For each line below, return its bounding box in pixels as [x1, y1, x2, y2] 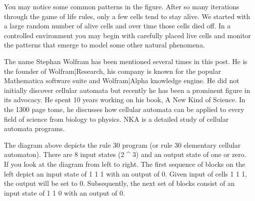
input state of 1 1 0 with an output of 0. [4, 187, 125, 198]
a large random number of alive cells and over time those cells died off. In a [4, 21, 230, 31]
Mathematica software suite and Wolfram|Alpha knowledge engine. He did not [4, 75, 239, 86]
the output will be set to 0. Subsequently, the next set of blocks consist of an [4, 178, 235, 188]
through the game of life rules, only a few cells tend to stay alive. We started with [4, 11, 251, 21]
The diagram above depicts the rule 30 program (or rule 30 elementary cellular [4, 139, 241, 150]
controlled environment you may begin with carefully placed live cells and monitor [4, 30, 251, 40]
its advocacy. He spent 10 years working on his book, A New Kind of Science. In [4, 94, 246, 105]
